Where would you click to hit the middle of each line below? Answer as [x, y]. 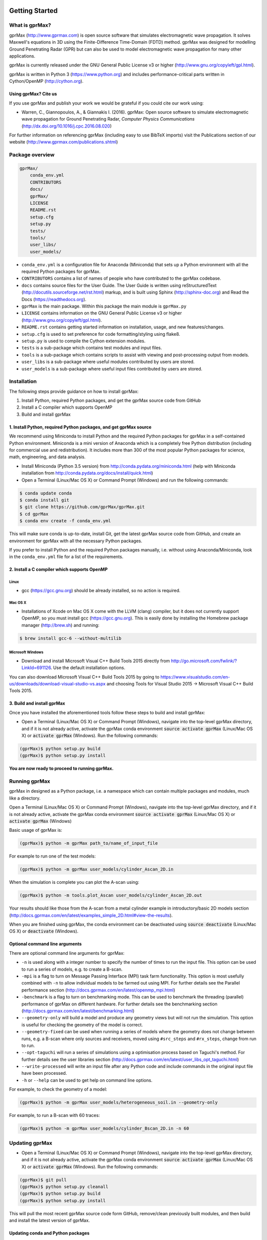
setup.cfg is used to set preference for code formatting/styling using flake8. [101, 334]
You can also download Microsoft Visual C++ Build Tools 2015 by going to [84, 677]
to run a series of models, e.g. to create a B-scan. [72, 969]
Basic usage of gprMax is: [36, 830]
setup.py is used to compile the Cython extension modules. [84, 341]
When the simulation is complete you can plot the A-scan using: [74, 882]
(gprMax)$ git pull [43, 1180]
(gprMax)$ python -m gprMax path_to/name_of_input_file [89, 843]
